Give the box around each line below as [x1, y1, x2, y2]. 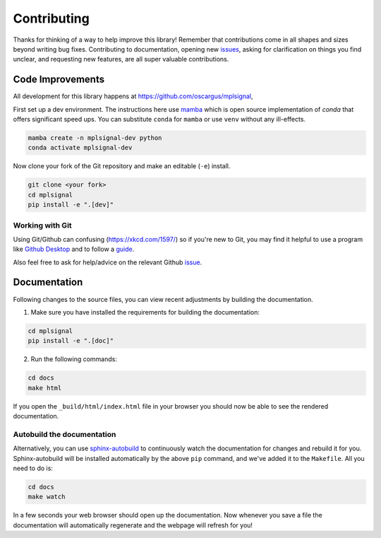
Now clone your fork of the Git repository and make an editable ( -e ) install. [13, 162, 231, 170]
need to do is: [13, 464, 53, 472]
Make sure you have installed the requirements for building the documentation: [30, 308, 260, 316]
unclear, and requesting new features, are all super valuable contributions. [13, 55, 229, 64]
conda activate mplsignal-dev [28, 144, 133, 152]
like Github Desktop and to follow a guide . [13, 245, 135, 254]
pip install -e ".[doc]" [28, 337, 114, 345]
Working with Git [13, 220, 72, 230]
